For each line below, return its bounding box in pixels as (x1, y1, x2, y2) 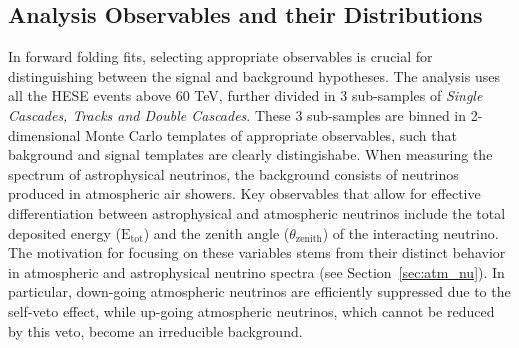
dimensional (8, 124, 81, 145)
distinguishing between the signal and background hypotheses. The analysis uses (8, 65, 500, 86)
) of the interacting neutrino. (322, 222, 499, 243)
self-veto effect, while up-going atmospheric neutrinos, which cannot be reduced (8, 300, 495, 321)
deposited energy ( (8, 222, 121, 243)
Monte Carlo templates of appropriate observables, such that (85, 124, 457, 145)
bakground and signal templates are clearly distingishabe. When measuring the (8, 144, 493, 165)
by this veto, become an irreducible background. (8, 320, 303, 341)
